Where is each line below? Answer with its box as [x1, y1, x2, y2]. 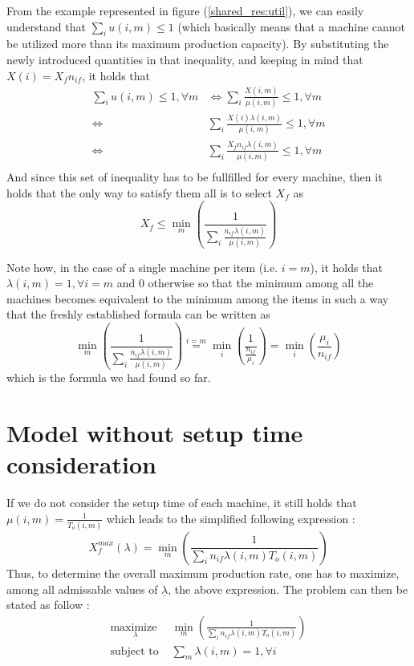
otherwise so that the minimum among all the [148, 274, 374, 291]
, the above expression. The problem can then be [168, 580, 408, 597]
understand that [6, 18, 86, 35]
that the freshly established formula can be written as [6, 306, 271, 323]
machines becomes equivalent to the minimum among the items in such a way [6, 290, 389, 307]
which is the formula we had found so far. [6, 369, 211, 386]
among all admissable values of [6, 580, 158, 597]
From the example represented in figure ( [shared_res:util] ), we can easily [6, 2, 364, 18]
